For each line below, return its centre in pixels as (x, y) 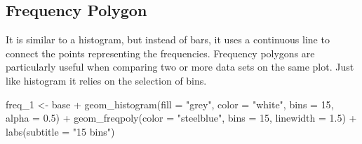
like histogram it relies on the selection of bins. (106, 80)
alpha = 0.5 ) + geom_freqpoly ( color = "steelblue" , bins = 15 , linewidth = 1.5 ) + (181, 118)
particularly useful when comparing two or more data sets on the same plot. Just (180, 67)
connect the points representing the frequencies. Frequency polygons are (160, 53)
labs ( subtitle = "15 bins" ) (60, 131)
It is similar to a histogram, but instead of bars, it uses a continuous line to (168, 39)
